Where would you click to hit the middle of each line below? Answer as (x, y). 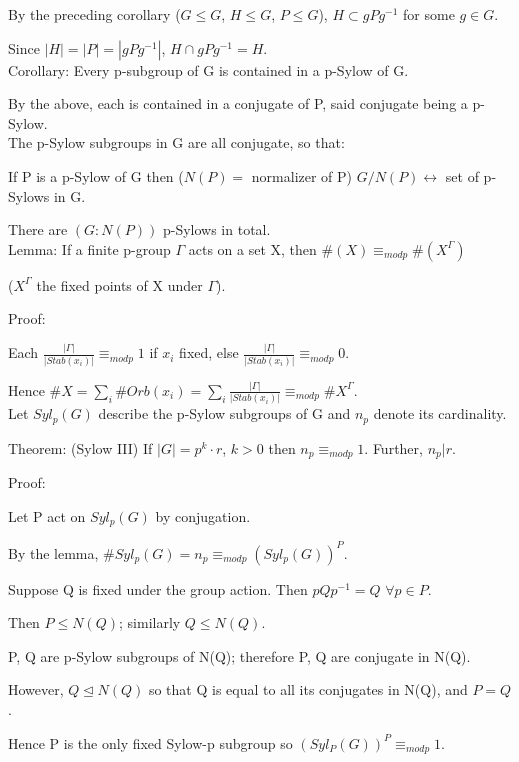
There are (38, 229)
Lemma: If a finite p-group (89, 248)
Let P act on (47, 515)
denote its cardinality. (440, 413)
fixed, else (209, 352)
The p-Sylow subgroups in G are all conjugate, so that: (176, 142)
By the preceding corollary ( (94, 14)
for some (429, 14)
